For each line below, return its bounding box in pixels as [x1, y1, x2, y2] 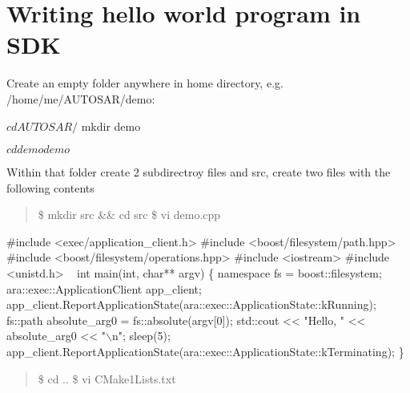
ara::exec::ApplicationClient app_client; [6, 280, 202, 297]
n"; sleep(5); [111, 327, 171, 344]
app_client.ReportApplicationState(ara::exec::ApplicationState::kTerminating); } [6, 343, 404, 360]
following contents [6, 179, 94, 196]
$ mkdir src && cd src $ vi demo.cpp [38, 206, 221, 223]
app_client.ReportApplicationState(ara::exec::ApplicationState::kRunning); [6, 296, 376, 313]
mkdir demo [81, 117, 141, 134]
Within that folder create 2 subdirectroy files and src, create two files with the [6, 164, 391, 180]
